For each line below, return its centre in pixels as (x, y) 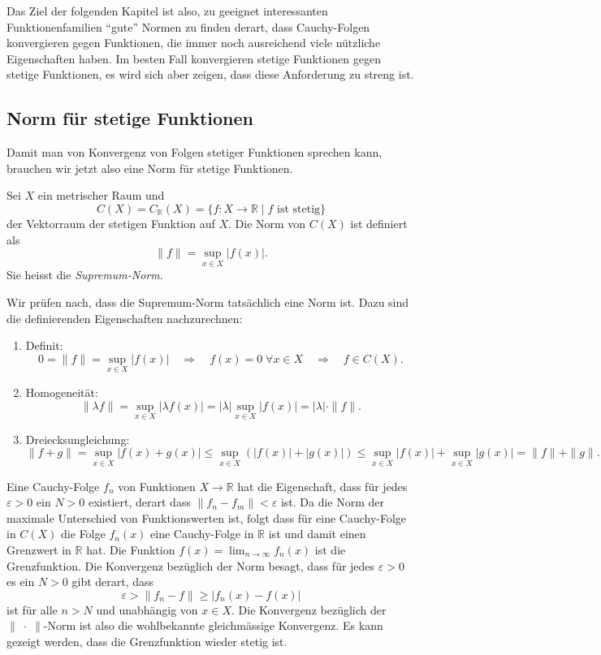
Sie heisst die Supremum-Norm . (85, 275)
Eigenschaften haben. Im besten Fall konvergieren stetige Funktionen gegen (194, 58)
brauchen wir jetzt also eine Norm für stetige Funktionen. (150, 168)
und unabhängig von (147, 609)
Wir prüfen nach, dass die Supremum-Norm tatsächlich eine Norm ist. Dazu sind (208, 302)
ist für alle (32, 609)
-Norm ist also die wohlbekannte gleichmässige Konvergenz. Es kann (213, 625)
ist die (330, 549)
